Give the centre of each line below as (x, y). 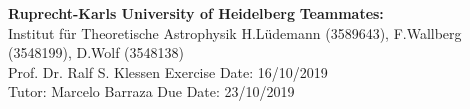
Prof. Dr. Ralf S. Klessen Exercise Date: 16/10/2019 (168, 71)
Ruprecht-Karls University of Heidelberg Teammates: (196, 13)
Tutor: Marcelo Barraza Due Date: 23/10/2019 (151, 91)
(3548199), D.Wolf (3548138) (96, 52)
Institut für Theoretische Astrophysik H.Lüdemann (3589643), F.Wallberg (235, 32)
